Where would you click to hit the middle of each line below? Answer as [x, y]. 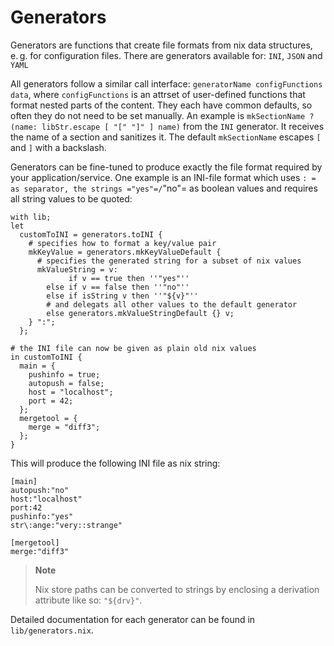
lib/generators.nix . [52, 630]
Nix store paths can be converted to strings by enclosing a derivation [177, 589]
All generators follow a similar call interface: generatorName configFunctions [166, 83]
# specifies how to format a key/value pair [122, 243]
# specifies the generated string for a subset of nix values [169, 261]
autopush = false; [66, 383]
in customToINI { [46, 357]
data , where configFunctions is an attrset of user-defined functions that [158, 94]
